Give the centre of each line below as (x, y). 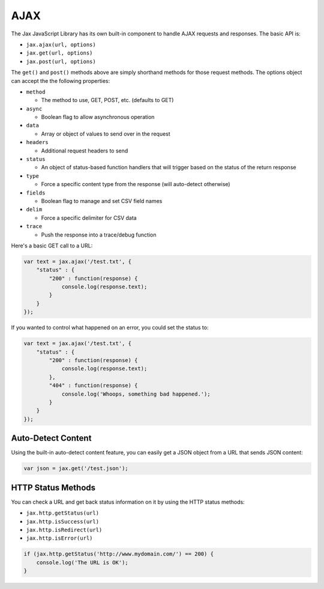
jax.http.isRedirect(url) (64, 530)
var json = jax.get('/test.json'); (76, 469)
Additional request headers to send (85, 151)
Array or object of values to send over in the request (106, 134)
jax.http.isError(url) (59, 538)
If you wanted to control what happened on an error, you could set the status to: (110, 328)
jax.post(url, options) (61, 61)
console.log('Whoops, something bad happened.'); (136, 394)
